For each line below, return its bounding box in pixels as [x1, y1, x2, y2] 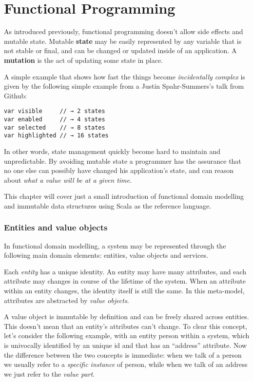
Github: [4, 90, 27, 100]
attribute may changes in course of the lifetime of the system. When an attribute [4, 276, 246, 286]
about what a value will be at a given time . [4, 174, 132, 185]
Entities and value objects [4, 221, 108, 233]
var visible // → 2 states [4, 108, 105, 115]
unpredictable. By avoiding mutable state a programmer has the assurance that [4, 155, 241, 166]
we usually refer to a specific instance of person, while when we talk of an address [4, 359, 248, 369]
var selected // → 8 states [4, 124, 105, 131]
